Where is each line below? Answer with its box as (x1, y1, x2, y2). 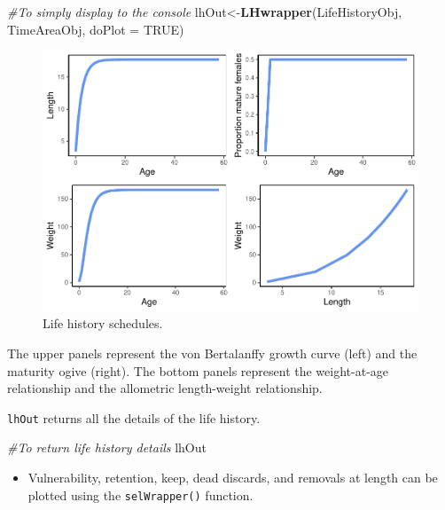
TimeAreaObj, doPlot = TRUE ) (7, 20, 184, 38)
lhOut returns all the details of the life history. (7, 408, 261, 427)
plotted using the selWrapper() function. (27, 485, 254, 504)
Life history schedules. (43, 314, 163, 333)
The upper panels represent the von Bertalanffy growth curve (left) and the (7, 343, 418, 362)
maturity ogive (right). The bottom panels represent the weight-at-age (7, 361, 389, 380)
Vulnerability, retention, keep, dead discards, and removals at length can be (27, 467, 438, 486)
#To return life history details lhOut (7, 438, 207, 457)
